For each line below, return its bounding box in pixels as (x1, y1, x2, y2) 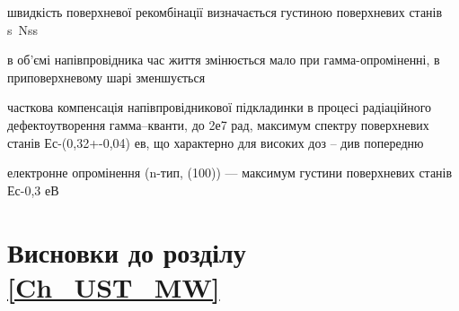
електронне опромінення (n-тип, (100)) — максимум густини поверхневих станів (7, 163, 453, 182)
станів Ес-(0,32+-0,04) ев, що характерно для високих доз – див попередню (7, 133, 424, 151)
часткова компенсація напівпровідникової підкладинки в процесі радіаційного (7, 98, 432, 117)
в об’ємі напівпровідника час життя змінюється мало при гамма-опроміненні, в (7, 50, 440, 69)
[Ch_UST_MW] (7, 268, 220, 305)
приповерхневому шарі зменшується (7, 67, 206, 86)
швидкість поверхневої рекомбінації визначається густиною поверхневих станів (7, 3, 443, 21)
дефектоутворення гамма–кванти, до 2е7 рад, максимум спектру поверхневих (7, 115, 429, 134)
